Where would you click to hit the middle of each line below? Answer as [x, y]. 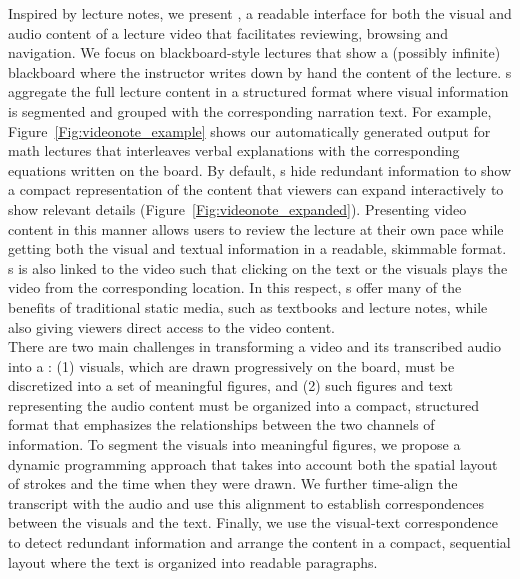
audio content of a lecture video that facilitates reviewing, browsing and [228, 32]
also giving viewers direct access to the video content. [171, 326]
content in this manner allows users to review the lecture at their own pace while [256, 228]
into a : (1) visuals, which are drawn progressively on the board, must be [231, 365]
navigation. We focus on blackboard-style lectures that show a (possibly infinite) [254, 52]
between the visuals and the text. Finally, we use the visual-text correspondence [253, 522]
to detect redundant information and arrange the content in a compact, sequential [259, 542]
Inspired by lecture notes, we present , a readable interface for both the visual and [260, 13]
